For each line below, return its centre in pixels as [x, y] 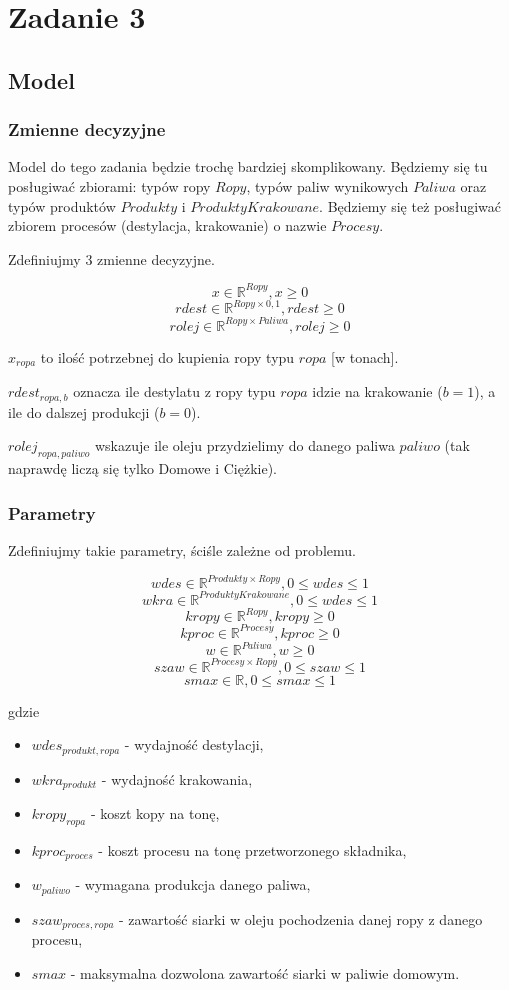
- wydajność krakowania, [177, 778]
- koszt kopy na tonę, [155, 813]
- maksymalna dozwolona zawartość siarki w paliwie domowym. [265, 972]
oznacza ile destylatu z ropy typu [174, 391]
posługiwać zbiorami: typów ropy [109, 185]
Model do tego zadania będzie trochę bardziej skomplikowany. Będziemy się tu [248, 166]
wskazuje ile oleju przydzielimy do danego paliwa [244, 445]
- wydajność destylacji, [194, 744]
